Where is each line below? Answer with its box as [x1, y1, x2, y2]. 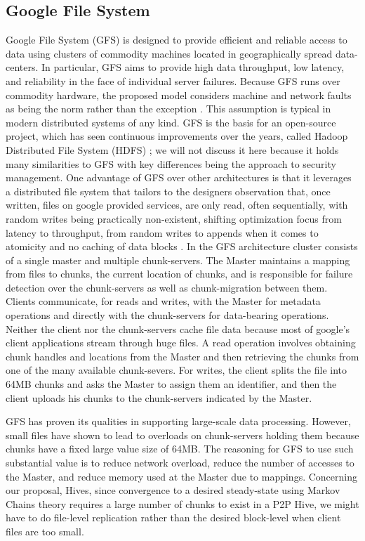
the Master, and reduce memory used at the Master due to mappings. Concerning [6, 469, 357, 483]
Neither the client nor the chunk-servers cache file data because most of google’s [6, 321, 350, 336]
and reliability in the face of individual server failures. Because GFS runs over [6, 73, 340, 88]
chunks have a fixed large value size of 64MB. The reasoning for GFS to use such [6, 441, 354, 456]
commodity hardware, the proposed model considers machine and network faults [6, 87, 352, 102]
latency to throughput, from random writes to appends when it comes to [6, 225, 319, 240]
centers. [6, 60, 39, 74]
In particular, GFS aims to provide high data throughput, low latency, [41, 60, 345, 74]
